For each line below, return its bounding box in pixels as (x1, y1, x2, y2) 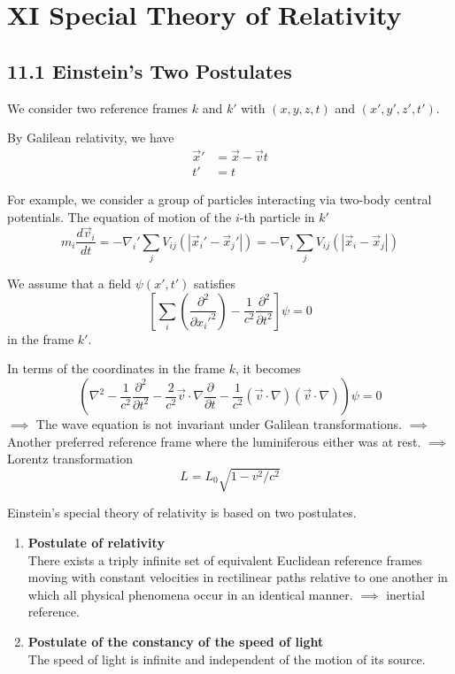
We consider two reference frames (7, 98, 189, 117)
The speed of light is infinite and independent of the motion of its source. (27, 649, 426, 668)
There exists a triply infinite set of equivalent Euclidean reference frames (27, 550, 422, 569)
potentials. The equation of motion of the (7, 207, 232, 226)
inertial (386, 585, 425, 603)
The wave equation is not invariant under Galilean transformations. (35, 415, 402, 433)
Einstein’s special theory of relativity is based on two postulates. (7, 503, 357, 522)
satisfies (194, 274, 235, 293)
